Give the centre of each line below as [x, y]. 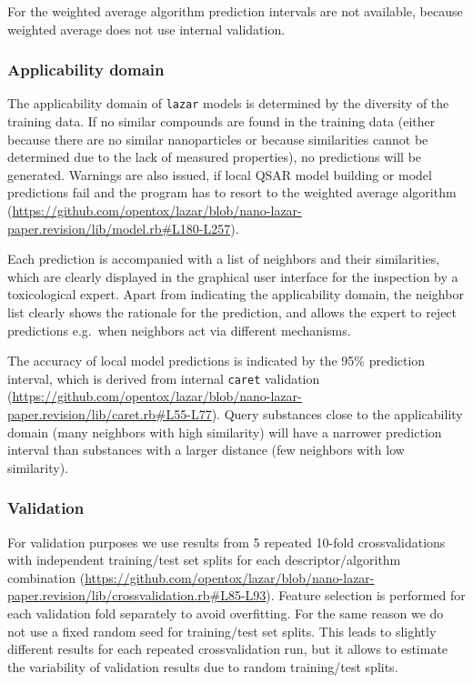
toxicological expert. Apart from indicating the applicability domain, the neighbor [236, 294]
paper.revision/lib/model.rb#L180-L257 [119, 228]
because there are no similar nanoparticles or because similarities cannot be [218, 139]
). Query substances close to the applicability [337, 414]
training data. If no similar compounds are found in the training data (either [221, 121]
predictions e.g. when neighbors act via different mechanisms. [179, 330]
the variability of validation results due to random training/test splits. [203, 666]
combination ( [46, 577]
